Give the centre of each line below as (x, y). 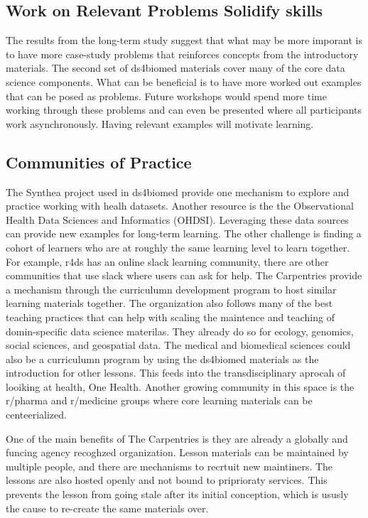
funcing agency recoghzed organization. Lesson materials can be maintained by (177, 452)
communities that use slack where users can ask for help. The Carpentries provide (184, 275)
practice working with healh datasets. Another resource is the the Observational (180, 206)
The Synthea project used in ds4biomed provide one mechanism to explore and (178, 191)
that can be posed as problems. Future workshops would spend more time (166, 96)
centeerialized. (36, 415)
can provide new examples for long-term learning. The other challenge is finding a (184, 233)
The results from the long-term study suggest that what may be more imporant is (184, 40)
